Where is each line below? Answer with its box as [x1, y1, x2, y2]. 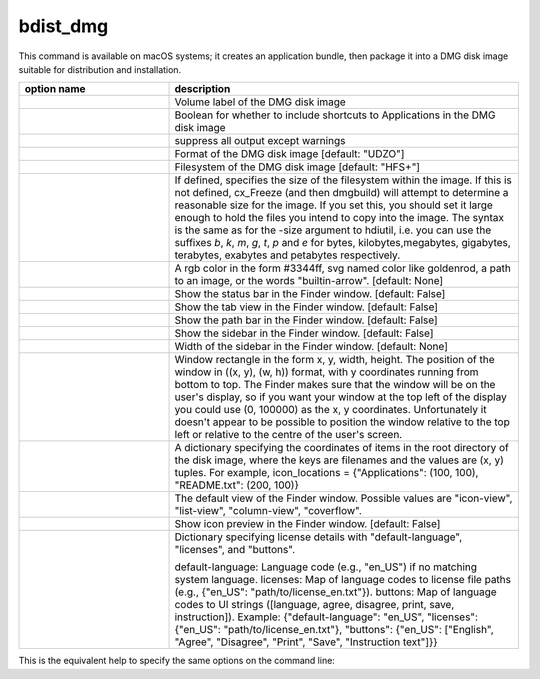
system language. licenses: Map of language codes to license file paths [174, 573, 512, 587]
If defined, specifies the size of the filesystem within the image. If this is [174, 173, 512, 187]
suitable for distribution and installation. [18, 63, 182, 75]
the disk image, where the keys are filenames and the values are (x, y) [174, 453, 504, 467]
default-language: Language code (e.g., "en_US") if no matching [174, 560, 478, 574]
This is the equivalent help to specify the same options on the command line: [18, 655, 335, 667]
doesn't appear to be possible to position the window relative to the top [174, 415, 510, 429]
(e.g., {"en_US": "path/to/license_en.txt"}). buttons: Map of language [174, 585, 497, 599]
